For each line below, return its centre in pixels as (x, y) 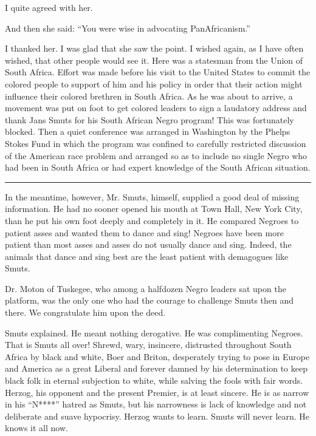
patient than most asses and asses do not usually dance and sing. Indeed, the (148, 244)
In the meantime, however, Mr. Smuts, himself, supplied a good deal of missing (152, 196)
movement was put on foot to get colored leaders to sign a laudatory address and (156, 108)
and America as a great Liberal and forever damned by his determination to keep (156, 368)
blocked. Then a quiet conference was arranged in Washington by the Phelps (148, 131)
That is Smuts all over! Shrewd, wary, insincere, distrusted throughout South (148, 345)
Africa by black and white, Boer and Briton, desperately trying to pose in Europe (157, 356)
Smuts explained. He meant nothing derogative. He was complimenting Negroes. (154, 332)
